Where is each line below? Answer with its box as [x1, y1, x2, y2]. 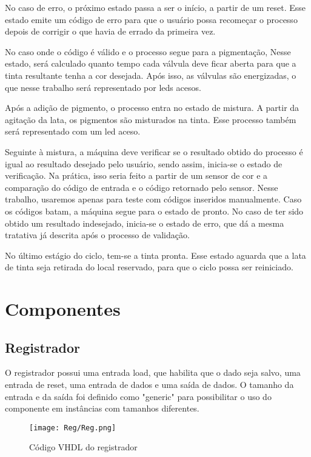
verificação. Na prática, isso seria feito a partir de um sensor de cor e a [5, 169, 268, 182]
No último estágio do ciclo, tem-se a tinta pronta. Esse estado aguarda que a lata [5, 249, 306, 261]
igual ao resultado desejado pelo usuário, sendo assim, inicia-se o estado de [5, 157, 283, 170]
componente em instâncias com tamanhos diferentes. [5, 402, 199, 415]
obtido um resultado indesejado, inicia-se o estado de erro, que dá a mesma [5, 216, 284, 229]
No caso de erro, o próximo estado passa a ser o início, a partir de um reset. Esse [5, 1, 306, 13]
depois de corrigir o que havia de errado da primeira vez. [5, 25, 216, 38]
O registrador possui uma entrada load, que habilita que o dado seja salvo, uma [5, 366, 301, 379]
